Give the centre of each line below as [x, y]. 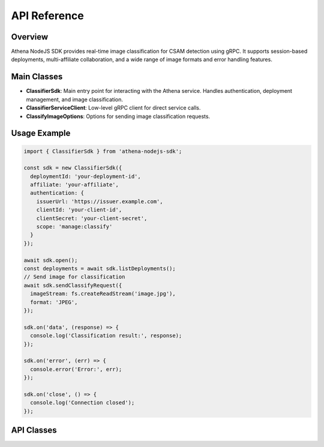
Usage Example [41, 133]
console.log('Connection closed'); [82, 403]
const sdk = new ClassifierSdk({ [73, 168]
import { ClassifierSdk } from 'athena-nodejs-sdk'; [103, 151]
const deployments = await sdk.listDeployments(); [100, 269]
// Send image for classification [74, 277]
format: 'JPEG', [54, 302]
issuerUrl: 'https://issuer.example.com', [100, 201]
